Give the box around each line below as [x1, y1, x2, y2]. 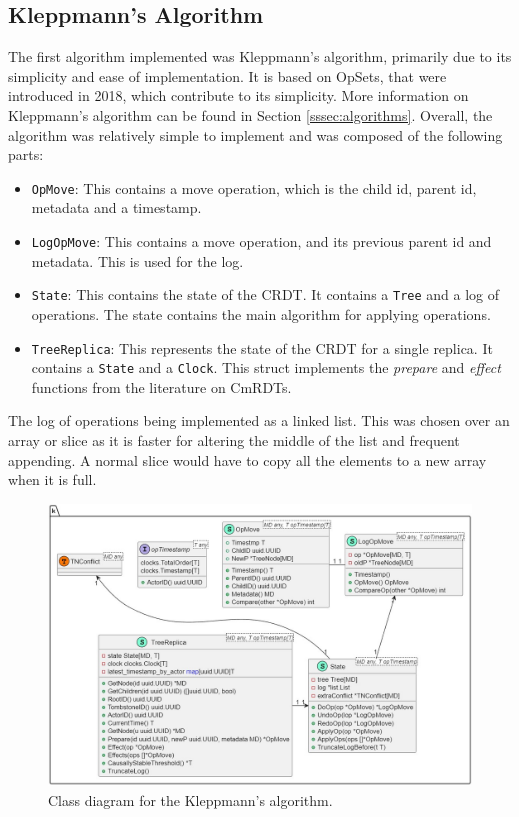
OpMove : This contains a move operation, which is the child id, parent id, [31, 177, 477, 198]
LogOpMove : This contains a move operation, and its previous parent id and [31, 231, 492, 252]
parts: [8, 144, 44, 165]
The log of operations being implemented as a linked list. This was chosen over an [8, 410, 510, 431]
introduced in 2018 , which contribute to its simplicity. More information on [8, 85, 469, 106]
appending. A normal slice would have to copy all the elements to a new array [8, 449, 487, 470]
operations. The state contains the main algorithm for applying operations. [31, 303, 491, 324]
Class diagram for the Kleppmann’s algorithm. [48, 789, 333, 810]
